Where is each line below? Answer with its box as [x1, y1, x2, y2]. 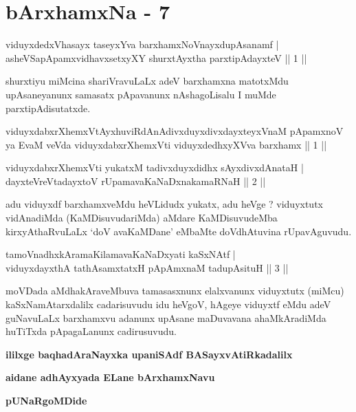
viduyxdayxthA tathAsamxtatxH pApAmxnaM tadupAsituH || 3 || [5, 260, 289, 274]
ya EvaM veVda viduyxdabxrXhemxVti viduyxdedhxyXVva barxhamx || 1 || [5, 137, 327, 151]
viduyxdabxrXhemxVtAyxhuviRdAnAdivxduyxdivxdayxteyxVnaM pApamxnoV [5, 124, 344, 138]
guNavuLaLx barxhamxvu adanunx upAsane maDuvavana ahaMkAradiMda [5, 310, 326, 325]
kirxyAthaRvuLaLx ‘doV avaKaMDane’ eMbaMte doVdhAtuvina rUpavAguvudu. [5, 224, 352, 238]
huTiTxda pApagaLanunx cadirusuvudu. [5, 324, 177, 338]
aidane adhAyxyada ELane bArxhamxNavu [5, 370, 215, 384]
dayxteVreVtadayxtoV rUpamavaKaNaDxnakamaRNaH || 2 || [5, 173, 266, 188]
